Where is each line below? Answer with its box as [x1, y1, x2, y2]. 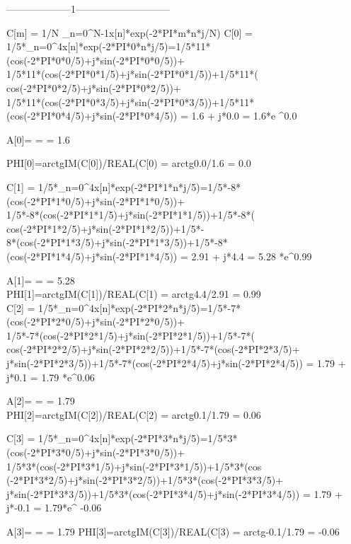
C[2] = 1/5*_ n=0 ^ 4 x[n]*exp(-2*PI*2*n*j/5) [6, 300, 200, 315]
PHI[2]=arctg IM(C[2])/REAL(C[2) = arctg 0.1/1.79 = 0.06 [6, 407, 261, 422]
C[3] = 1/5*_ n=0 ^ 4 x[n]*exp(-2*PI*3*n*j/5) [6, 431, 200, 446]
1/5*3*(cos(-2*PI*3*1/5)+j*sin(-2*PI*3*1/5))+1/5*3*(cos [6, 458, 262, 473]
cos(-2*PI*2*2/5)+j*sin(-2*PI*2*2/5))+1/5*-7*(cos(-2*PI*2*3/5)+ [6, 342, 300, 357]
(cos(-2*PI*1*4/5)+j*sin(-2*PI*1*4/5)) [6, 248, 178, 263]
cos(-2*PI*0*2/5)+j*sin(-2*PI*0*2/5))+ [6, 80, 181, 95]
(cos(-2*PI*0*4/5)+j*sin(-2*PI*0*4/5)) [6, 108, 178, 123]
